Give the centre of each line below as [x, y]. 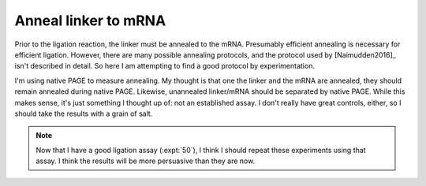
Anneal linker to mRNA [90, 20]
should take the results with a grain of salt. [84, 113]
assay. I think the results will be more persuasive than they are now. [146, 161]
